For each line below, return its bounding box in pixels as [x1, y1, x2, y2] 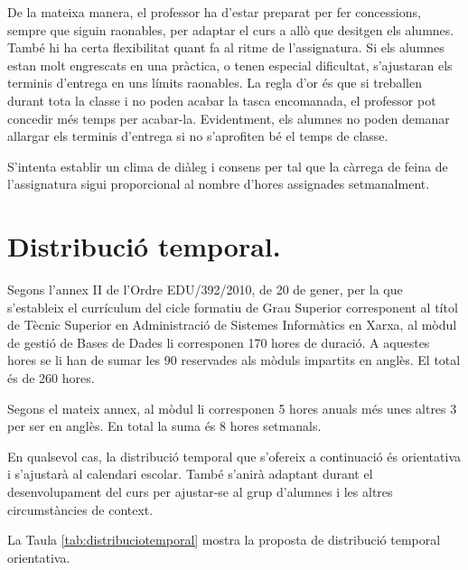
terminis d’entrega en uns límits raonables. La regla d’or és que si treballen [7, 73, 422, 92]
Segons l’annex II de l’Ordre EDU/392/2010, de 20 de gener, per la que [7, 280, 403, 299]
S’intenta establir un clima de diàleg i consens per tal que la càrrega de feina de [7, 156, 448, 175]
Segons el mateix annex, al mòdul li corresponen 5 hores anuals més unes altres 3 [7, 398, 457, 417]
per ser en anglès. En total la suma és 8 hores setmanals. [7, 416, 322, 435]
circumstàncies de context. [7, 500, 154, 519]
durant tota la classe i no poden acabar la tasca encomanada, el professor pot [7, 90, 436, 109]
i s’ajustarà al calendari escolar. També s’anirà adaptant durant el [7, 464, 373, 483]
